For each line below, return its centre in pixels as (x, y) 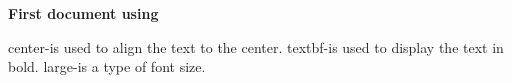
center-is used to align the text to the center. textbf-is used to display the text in (256, 46)
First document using (83, 13)
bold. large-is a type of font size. (107, 66)
